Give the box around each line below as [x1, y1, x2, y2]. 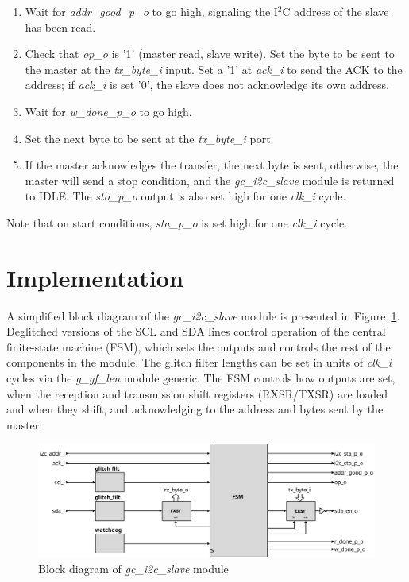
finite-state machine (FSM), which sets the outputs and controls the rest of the [6, 338, 391, 355]
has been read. [25, 18, 96, 35]
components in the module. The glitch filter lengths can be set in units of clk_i [6, 354, 392, 371]
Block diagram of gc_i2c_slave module [38, 560, 229, 576]
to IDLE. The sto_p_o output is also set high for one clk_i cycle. [25, 188, 346, 204]
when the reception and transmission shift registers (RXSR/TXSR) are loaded [6, 385, 388, 402]
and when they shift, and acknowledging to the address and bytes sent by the [6, 401, 384, 417]
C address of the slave [282, 3, 389, 19]
